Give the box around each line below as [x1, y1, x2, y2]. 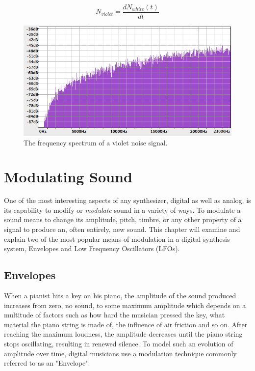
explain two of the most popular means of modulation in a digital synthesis [4, 233, 230, 244]
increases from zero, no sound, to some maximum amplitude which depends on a [4, 300, 246, 310]
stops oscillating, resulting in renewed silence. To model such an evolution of [4, 338, 233, 348]
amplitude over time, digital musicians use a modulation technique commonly [4, 348, 237, 358]
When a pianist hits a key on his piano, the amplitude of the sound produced [4, 290, 236, 300]
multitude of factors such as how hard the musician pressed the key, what [4, 310, 225, 320]
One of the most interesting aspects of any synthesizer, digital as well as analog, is [4, 195, 251, 205]
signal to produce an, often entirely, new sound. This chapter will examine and [4, 224, 240, 234]
